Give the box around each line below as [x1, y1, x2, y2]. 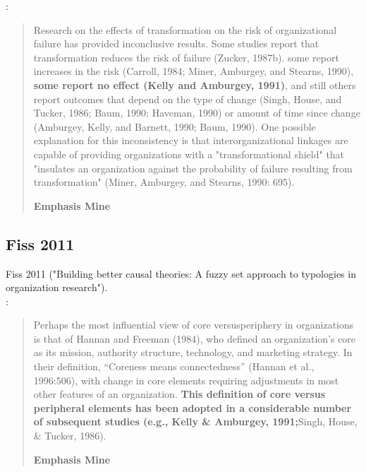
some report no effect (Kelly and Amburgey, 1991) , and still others [33, 77, 356, 92]
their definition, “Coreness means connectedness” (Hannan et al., [33, 359, 315, 374]
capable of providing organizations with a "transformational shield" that [33, 146, 345, 161]
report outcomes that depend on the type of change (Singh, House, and [33, 91, 342, 106]
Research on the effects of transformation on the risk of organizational [33, 22, 337, 37]
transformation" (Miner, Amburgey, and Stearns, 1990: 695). [33, 175, 295, 189]
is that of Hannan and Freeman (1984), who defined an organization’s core [33, 331, 356, 346]
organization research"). [6, 280, 108, 295]
